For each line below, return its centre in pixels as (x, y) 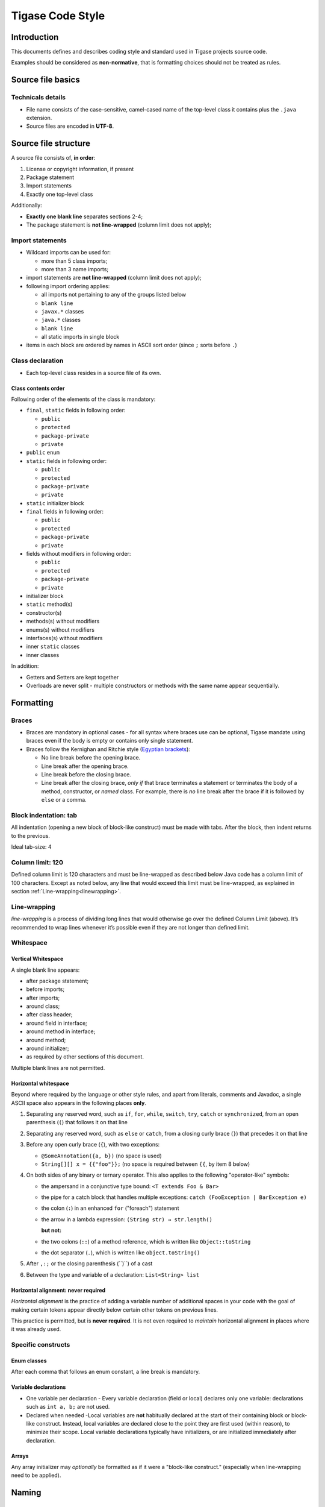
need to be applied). (36, 1475)
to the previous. (31, 835)
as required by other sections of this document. (85, 1057)
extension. (39, 118)
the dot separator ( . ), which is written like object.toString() (121, 1253)
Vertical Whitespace (37, 959)
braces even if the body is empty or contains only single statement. (110, 741)
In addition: (25, 666)
